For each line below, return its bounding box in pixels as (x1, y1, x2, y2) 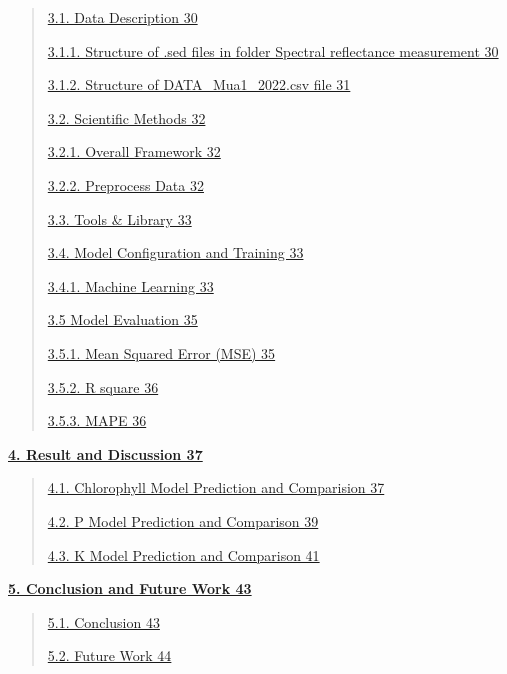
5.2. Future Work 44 (47, 645, 172, 666)
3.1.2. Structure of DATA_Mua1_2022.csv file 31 (47, 74, 351, 95)
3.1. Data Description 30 (47, 7, 198, 27)
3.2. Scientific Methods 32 (47, 107, 206, 128)
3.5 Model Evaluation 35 (47, 309, 198, 330)
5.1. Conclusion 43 (47, 611, 160, 632)
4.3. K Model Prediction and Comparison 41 (47, 544, 320, 565)
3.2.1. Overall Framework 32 (47, 141, 221, 162)
